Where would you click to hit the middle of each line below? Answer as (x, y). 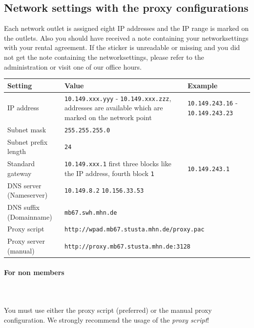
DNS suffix (23, 207)
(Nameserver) (28, 195)
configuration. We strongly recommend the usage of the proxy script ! (106, 319)
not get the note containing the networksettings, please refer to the (104, 57)
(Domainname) (30, 216)
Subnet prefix (28, 141)
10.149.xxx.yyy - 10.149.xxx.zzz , (118, 98)
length (17, 151)
